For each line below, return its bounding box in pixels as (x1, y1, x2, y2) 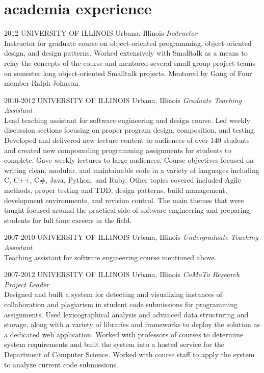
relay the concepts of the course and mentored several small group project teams (4, 57, 255, 68)
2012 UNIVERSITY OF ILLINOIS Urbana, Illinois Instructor (4, 28, 198, 38)
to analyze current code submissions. (4, 359, 118, 369)
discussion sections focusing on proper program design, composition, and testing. (4, 125, 256, 135)
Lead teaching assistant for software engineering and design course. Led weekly (4, 114, 250, 125)
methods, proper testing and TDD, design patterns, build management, (4, 185, 227, 195)
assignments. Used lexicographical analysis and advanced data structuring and (4, 309, 249, 319)
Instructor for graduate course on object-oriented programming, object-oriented (4, 37, 252, 48)
